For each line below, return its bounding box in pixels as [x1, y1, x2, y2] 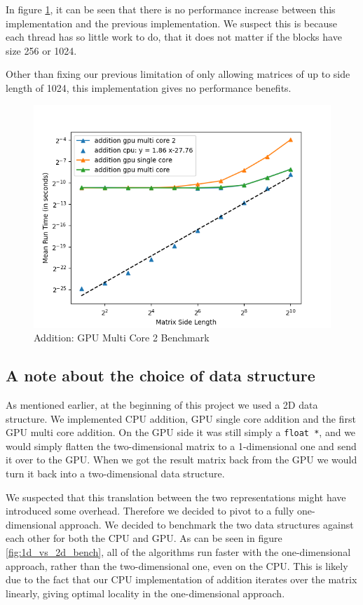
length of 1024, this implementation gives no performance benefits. [6, 80, 292, 95]
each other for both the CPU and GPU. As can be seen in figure [6, 531, 282, 545]
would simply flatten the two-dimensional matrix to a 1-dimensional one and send [6, 438, 357, 453]
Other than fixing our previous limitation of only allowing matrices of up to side [6, 67, 350, 81]
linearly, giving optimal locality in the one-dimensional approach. [6, 585, 285, 600]
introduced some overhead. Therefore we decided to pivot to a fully [6, 503, 294, 518]
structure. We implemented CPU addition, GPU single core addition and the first [6, 411, 356, 426]
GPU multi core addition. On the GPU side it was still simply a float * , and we [6, 425, 356, 440]
